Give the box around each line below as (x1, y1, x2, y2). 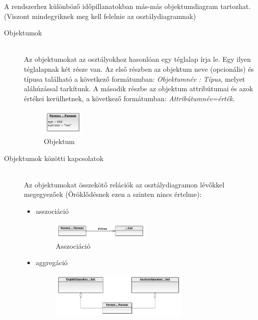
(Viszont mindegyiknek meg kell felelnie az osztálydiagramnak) (4, 10, 196, 21)
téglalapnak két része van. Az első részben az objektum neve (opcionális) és (24, 63, 254, 74)
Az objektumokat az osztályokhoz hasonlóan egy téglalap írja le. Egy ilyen (24, 54, 251, 64)
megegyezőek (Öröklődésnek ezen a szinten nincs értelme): (24, 189, 202, 199)
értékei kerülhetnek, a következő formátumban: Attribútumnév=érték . (24, 93, 235, 103)
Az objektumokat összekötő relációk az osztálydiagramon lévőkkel (24, 179, 225, 189)
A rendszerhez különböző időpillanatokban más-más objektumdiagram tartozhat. (4, 1, 251, 11)
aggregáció (35, 257, 68, 268)
